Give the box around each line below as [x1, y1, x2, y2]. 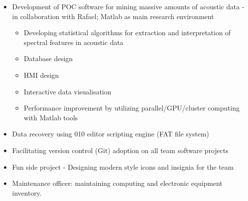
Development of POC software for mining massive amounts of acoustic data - [12, 1, 245, 11]
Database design [24, 53, 73, 64]
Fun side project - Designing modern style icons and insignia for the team [12, 161, 234, 172]
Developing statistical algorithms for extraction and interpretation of [24, 27, 231, 38]
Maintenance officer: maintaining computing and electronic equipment [12, 178, 223, 188]
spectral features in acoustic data [24, 37, 124, 47]
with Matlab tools [24, 112, 78, 122]
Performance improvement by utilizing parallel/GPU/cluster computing [24, 103, 240, 113]
